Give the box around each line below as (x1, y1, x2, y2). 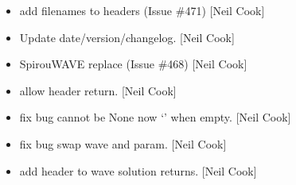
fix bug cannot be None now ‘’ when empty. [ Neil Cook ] (19, 109, 291, 125)
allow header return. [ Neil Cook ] (19, 82, 177, 98)
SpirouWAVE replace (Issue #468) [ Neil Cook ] (19, 56, 247, 72)
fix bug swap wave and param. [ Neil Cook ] (19, 135, 227, 152)
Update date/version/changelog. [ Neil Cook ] (19, 29, 235, 45)
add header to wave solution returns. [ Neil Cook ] (19, 162, 257, 179)
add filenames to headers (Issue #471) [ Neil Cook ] (19, 2, 265, 18)
